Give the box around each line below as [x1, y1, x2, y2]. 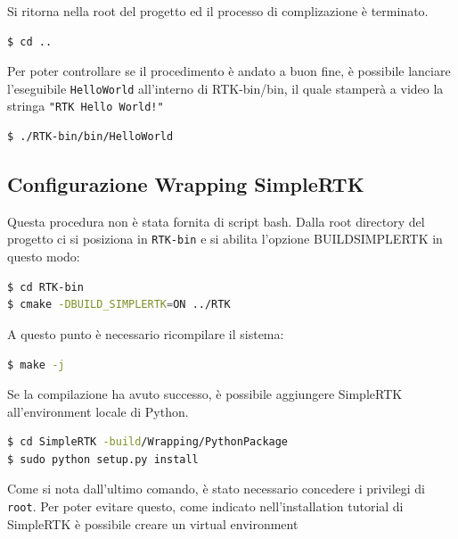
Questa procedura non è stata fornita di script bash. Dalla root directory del [7, 211, 425, 230]
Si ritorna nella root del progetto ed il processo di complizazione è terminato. [7, 2, 429, 20]
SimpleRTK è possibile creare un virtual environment [7, 514, 299, 533]
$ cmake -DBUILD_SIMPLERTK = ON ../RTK [7, 298, 231, 311]
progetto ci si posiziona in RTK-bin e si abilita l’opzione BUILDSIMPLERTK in [7, 229, 443, 248]
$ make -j [7, 358, 65, 371]
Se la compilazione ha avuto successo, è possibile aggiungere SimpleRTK [7, 385, 403, 403]
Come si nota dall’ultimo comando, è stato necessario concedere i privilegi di [7, 479, 425, 498]
